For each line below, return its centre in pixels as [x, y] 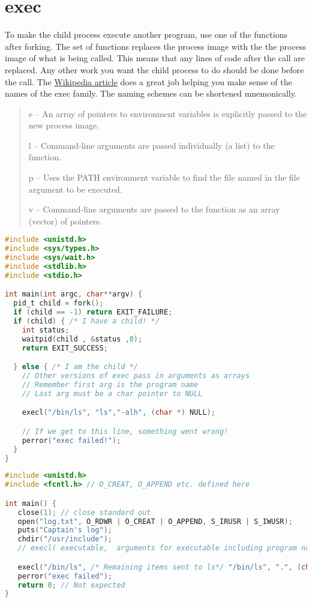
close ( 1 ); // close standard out [84, 512]
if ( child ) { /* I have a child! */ [86, 321]
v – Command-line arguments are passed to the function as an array [154, 209]
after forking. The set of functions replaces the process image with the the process [155, 46]
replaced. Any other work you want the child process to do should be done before [154, 69]
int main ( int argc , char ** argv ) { [74, 294]
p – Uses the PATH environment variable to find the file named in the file [164, 177]
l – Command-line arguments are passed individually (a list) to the [151, 145]
